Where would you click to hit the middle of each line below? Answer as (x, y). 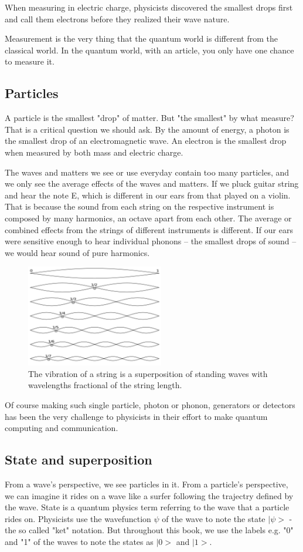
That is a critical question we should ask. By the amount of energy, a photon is (147, 129)
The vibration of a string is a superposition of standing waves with (148, 373)
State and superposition (79, 460)
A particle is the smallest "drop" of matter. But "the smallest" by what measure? (149, 118)
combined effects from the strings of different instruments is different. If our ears (149, 229)
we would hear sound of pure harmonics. (77, 252)
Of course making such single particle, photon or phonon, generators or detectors (150, 404)
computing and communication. (62, 428)
